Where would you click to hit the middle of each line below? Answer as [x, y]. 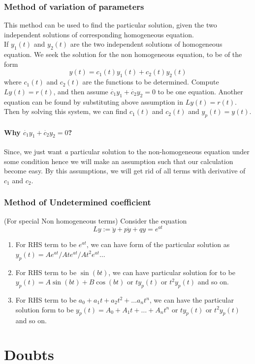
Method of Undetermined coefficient [78, 202]
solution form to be [45, 309]
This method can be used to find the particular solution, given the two [111, 25]
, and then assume [81, 91]
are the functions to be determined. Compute [151, 82]
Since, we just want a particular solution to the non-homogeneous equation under [127, 151]
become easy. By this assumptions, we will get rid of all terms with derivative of [125, 171]
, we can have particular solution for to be [172, 272]
